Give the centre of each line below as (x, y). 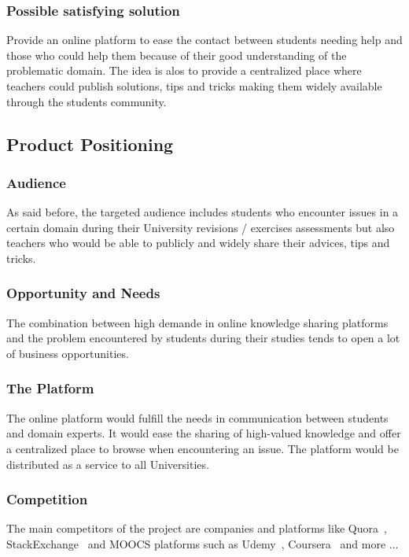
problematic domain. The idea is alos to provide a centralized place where (184, 70)
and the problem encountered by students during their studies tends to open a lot (203, 338)
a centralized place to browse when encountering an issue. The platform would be (203, 448)
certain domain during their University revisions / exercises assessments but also (201, 227)
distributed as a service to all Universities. (108, 464)
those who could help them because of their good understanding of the (177, 55)
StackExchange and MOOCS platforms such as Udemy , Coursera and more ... (203, 543)
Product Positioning (90, 144)
